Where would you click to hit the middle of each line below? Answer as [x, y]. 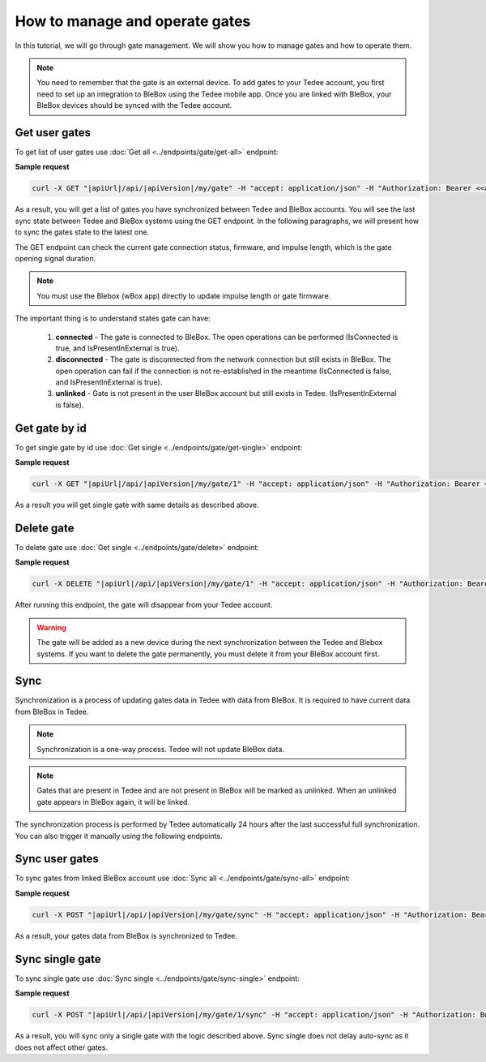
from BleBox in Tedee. [52, 712]
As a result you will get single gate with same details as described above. [137, 505]
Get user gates [53, 133]
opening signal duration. [55, 258]
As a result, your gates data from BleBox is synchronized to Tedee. [126, 935]
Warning [51, 627]
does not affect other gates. [62, 1047]
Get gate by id [51, 428]
